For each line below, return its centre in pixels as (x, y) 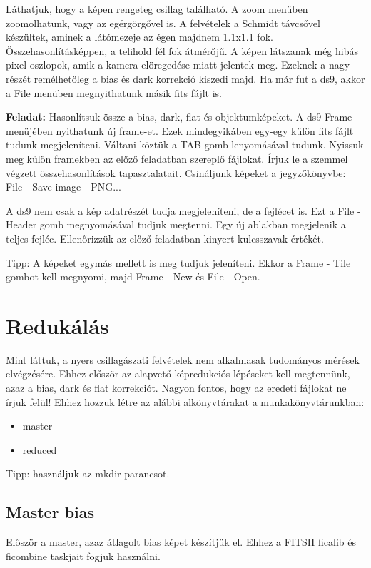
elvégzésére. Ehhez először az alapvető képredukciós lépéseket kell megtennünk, (178, 374)
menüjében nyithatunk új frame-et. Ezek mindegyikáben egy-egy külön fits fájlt (180, 130)
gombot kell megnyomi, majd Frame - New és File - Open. (133, 277)
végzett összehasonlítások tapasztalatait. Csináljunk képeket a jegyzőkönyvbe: (176, 172)
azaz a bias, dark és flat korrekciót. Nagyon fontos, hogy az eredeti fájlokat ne (176, 387)
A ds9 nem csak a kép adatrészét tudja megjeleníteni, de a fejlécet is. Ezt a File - (183, 210)
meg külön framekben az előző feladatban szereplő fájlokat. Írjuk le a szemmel (177, 158)
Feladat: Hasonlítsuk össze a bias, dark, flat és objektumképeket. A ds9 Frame (179, 117)
